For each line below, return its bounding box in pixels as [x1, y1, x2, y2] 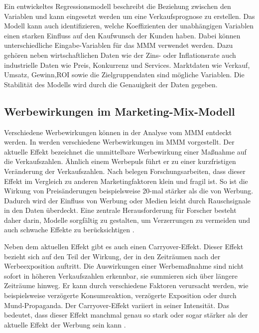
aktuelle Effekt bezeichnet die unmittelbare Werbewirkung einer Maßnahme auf [4, 146, 247, 157]
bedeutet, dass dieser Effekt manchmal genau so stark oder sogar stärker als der [4, 310, 248, 320]
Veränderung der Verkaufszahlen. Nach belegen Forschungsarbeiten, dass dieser [4, 166, 246, 176]
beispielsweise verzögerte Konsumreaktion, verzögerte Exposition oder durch [4, 290, 237, 301]
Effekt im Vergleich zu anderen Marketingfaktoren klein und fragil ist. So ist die [4, 175, 248, 186]
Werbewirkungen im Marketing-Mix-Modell [4, 103, 235, 119]
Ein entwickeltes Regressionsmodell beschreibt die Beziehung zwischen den [4, 1, 231, 11]
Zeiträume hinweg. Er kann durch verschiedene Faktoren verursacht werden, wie [4, 280, 249, 291]
